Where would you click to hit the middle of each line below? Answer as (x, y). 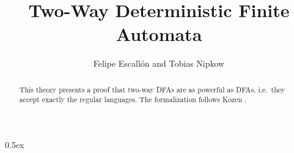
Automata (159, 34)
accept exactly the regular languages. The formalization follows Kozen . (133, 99)
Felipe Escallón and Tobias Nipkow (159, 63)
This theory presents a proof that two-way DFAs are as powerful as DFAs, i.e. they (152, 89)
